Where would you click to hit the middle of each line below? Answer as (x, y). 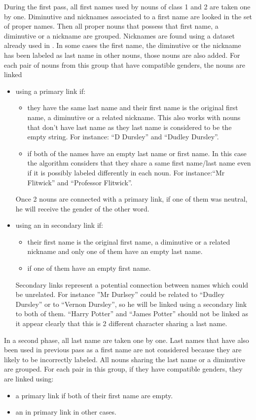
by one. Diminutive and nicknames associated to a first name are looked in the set (128, 16)
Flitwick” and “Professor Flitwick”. (80, 182)
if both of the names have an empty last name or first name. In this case (137, 153)
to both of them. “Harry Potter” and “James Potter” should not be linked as (132, 314)
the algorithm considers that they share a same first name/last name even (139, 163)
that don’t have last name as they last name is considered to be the (129, 127)
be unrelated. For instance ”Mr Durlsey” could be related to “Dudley (120, 294)
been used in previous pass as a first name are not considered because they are (123, 350)
